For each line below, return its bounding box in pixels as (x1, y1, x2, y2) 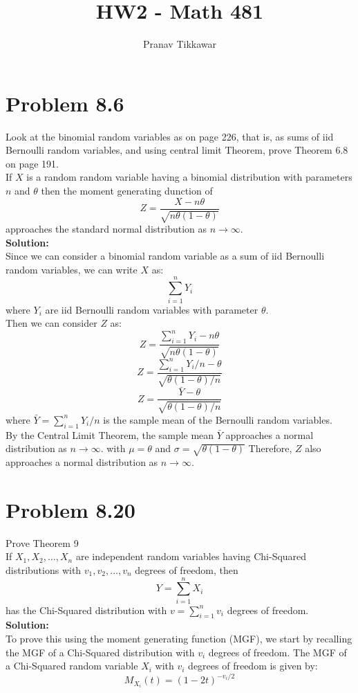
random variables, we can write (6, 262, 138, 276)
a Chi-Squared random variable (6, 658, 138, 673)
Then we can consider (6, 316, 97, 330)
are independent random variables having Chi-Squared (75, 549, 307, 564)
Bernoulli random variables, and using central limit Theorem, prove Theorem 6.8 (6, 143, 348, 157)
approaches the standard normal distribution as (6, 222, 207, 236)
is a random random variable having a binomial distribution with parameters (26, 170, 352, 184)
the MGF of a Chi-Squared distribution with (6, 645, 195, 659)
